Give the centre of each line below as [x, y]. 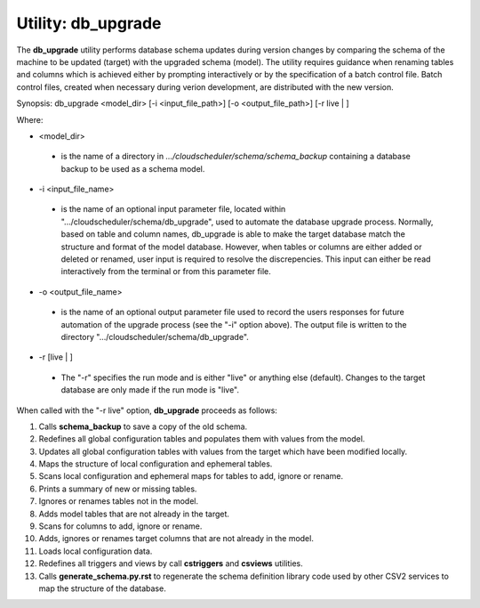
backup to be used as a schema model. [133, 168]
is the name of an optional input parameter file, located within [173, 209]
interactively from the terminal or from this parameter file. [166, 272]
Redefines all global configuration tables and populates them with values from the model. [202, 439]
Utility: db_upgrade [89, 23]
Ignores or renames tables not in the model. [119, 501]
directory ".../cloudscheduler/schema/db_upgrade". [155, 336]
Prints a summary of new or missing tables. [118, 489]
